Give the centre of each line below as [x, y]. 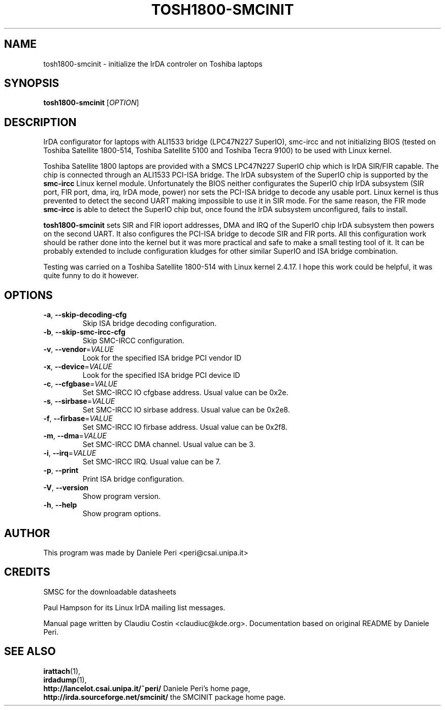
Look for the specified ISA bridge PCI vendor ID [162, 358]
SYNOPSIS [32, 83]
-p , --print [61, 470]
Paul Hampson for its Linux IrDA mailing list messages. [134, 607]
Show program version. [122, 496]
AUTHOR [27, 533]
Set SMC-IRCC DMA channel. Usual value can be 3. [169, 445]
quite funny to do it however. [91, 276]
